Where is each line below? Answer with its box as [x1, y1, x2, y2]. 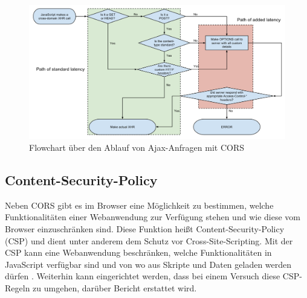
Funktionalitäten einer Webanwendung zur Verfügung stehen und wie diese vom [5, 211, 300, 223]
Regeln [5, 281, 30, 294]
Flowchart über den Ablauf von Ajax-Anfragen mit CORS [29, 141, 244, 153]
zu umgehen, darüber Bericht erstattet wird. [33, 281, 197, 294]
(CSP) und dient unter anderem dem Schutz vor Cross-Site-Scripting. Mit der [5, 234, 293, 247]
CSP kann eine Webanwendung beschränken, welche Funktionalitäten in [5, 246, 272, 259]
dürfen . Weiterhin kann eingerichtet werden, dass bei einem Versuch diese [5, 270, 280, 282]
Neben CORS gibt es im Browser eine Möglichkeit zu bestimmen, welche [5, 198, 274, 211]
